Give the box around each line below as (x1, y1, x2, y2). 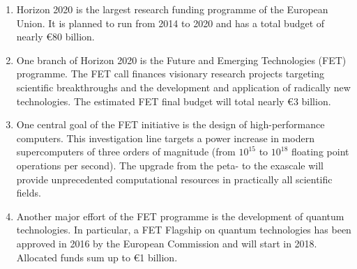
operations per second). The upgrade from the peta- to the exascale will (16, 157, 324, 172)
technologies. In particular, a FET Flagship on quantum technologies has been (16, 222, 351, 237)
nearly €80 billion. (16, 29, 95, 44)
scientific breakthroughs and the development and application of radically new (16, 79, 351, 94)
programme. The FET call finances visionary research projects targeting (16, 66, 324, 81)
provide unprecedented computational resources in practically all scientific (16, 171, 333, 186)
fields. (16, 185, 41, 200)
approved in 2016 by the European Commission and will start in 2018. (16, 236, 317, 250)
